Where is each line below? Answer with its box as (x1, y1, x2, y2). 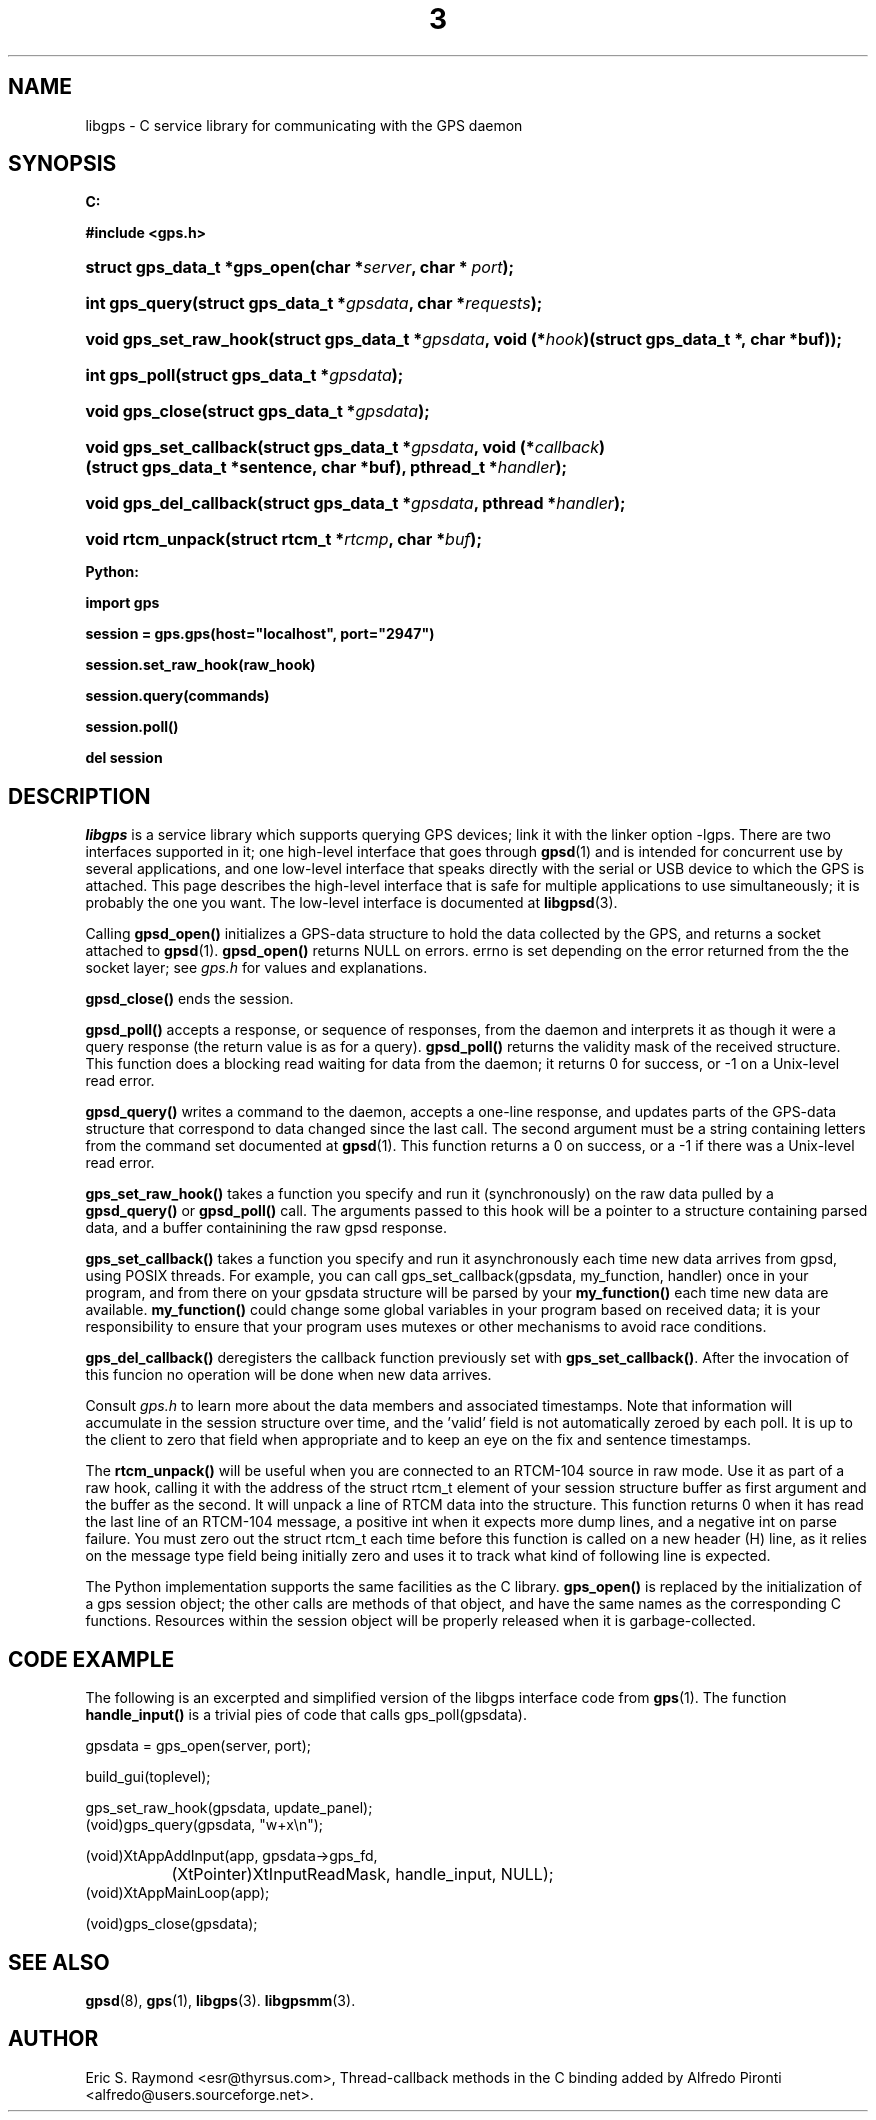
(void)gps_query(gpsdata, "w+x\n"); (85, 1816, 324, 1834)
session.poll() (85, 718, 179, 736)
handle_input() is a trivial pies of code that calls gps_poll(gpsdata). (85, 1706, 527, 1724)
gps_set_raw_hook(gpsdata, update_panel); (85, 1799, 373, 1817)
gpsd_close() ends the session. (85, 990, 294, 1008)
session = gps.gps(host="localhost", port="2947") (85, 625, 435, 643)
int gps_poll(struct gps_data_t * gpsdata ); (85, 365, 404, 386)
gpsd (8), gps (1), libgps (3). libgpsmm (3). (85, 1991, 356, 2009)
